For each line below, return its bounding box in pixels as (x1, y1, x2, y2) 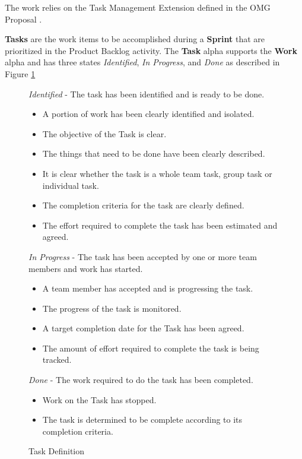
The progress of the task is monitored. (42, 302, 182, 314)
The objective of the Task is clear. (42, 127, 167, 140)
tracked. (42, 353, 72, 366)
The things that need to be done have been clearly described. (42, 147, 265, 160)
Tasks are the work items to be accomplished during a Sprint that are (5, 33, 265, 45)
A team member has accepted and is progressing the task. (42, 282, 253, 295)
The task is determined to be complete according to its (42, 413, 243, 426)
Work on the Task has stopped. (42, 393, 157, 406)
